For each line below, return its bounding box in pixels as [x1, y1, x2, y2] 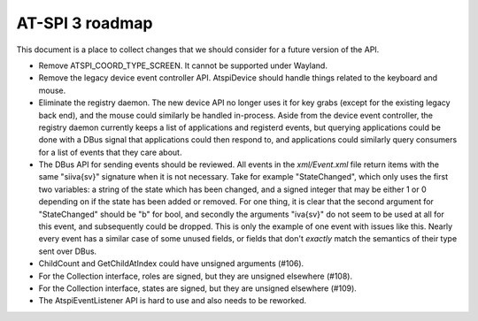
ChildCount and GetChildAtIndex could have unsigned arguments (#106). [38, 258, 305, 269]
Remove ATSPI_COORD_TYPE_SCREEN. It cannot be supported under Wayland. [38, 60, 328, 71]
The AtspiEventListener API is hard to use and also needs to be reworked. [38, 295, 307, 306]
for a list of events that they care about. [38, 147, 182, 157]
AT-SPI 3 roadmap [16, 13, 153, 33]
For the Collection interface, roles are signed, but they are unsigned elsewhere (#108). [38, 271, 353, 281]
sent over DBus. [38, 246, 97, 256]
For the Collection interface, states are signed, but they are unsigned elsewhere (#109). [38, 283, 358, 294]
